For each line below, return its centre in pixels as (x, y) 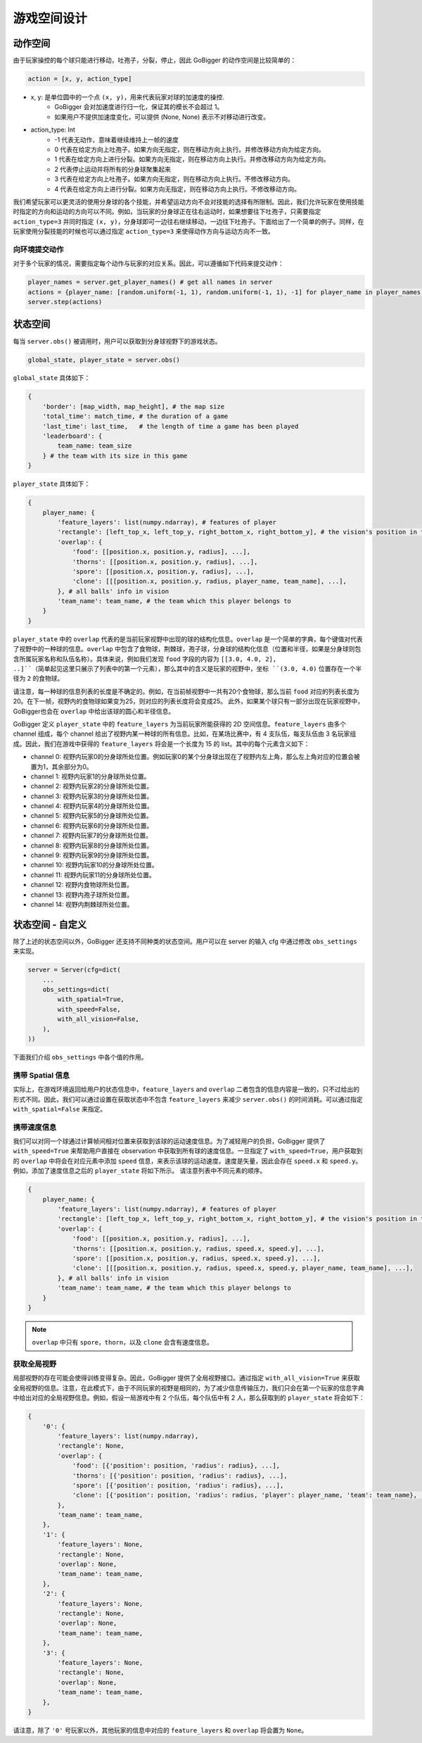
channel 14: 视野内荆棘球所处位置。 (82, 904)
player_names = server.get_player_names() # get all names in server (150, 282)
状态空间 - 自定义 (50, 925)
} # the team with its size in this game (115, 455)
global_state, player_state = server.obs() (104, 360)
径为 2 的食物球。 (38, 679)
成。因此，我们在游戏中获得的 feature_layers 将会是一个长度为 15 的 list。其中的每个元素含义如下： (161, 743)
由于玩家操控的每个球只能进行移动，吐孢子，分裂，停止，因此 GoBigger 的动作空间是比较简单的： (155, 61)
